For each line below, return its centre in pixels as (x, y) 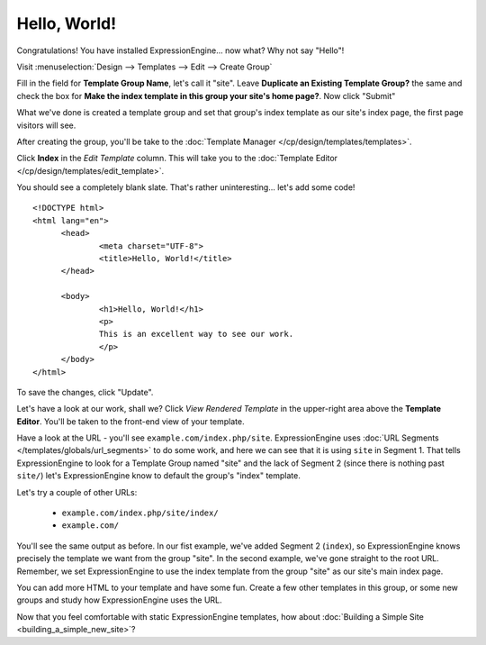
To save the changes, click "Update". (85, 392)
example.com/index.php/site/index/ (140, 513)
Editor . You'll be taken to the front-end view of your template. (130, 421)
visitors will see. (46, 125)
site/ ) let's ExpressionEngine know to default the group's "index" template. (158, 476)
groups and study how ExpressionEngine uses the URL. (119, 600)
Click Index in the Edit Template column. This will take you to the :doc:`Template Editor (177, 159)
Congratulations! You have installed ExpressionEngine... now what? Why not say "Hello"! (180, 50)
